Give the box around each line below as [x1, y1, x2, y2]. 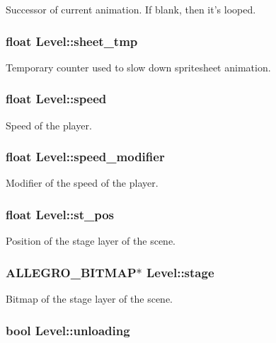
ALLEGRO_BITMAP [6, 263, 137, 281]
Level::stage [146, 263, 214, 281]
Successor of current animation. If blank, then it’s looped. [6, 2, 256, 16]
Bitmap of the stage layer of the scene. [6, 291, 173, 306]
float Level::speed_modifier [6, 148, 165, 165]
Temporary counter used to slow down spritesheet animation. [6, 59, 271, 74]
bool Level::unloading [6, 321, 130, 339]
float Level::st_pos [6, 205, 114, 223]
